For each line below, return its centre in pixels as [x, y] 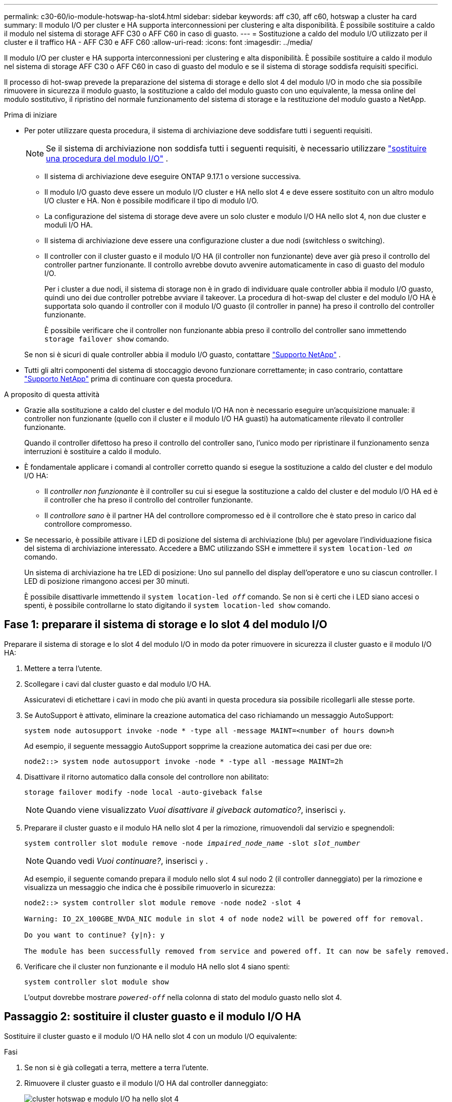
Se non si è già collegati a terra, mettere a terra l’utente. [117, 1067]
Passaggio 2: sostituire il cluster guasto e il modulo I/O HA [153, 1017]
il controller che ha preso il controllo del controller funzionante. [149, 500]
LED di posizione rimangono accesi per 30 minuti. [107, 581]
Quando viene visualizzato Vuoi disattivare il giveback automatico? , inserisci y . [196, 810]
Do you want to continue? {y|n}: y [95, 935]
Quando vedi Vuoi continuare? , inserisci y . [127, 861]
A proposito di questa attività [52, 394]
